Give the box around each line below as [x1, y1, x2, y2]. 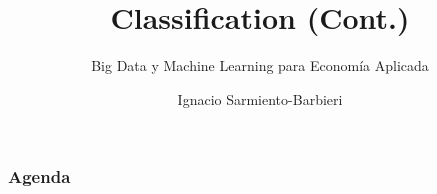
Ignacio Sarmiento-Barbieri [177, 88, 343, 109]
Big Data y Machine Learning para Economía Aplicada [91, 55, 429, 76]
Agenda [8, 164, 71, 189]
